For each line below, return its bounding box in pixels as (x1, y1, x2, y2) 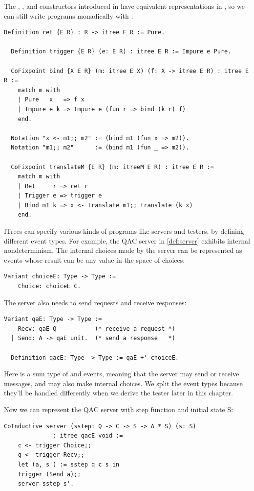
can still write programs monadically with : (4, 10, 133, 21)
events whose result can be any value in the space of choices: (4, 254, 185, 265)
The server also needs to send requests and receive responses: (4, 297, 187, 307)
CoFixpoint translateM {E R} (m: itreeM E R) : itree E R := (11, 163, 214, 171)
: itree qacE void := (53, 432, 123, 440)
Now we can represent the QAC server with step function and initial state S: (4, 404, 233, 414)
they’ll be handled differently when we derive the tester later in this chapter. (4, 388, 233, 398)
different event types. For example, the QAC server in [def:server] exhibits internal (4, 235, 250, 245)
